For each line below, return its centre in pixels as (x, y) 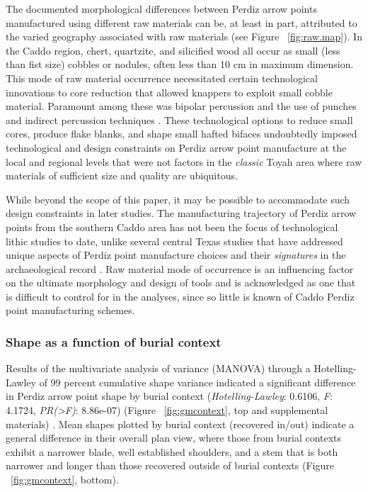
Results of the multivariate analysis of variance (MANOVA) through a (158, 368)
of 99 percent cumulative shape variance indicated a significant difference (197, 382)
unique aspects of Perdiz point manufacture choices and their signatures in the (176, 255)
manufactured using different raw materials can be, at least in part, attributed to (182, 22)
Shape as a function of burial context (114, 341)
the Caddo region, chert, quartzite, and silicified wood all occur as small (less (173, 50)
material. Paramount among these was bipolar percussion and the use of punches (181, 106)
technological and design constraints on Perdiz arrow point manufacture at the (176, 147)
